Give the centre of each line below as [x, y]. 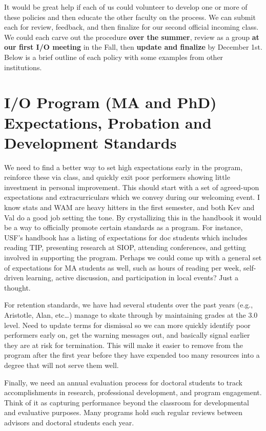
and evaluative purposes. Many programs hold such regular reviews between [123, 412]
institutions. [23, 67]
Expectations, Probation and [108, 122]
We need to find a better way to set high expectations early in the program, [124, 167]
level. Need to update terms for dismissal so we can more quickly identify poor [127, 325]
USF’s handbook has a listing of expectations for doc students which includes [126, 237]
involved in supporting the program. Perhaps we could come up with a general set [133, 257]
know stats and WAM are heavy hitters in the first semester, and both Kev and [129, 207]
